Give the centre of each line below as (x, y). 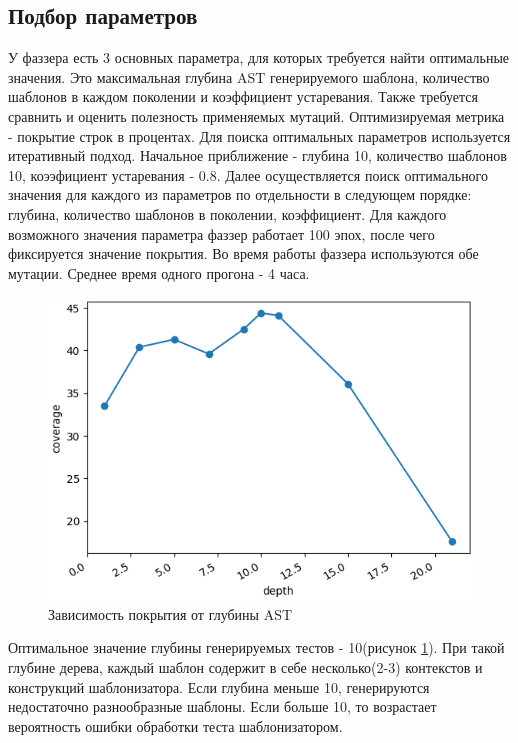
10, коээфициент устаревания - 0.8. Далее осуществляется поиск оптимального (248, 174)
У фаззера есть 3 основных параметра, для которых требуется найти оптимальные (259, 57)
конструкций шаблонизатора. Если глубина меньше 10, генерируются (219, 686)
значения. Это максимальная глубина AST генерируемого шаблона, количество (249, 76)
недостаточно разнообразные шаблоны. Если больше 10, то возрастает (222, 706)
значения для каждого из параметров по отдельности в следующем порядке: (240, 194)
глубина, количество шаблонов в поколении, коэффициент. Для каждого (227, 213)
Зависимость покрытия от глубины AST (170, 613)
